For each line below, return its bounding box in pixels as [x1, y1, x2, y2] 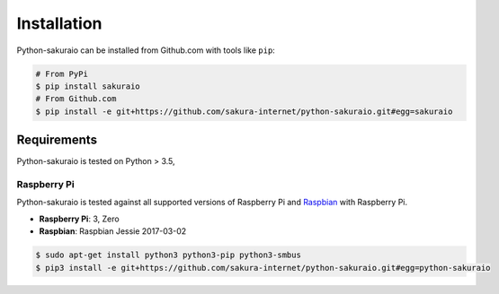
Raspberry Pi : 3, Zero [39, 213, 120, 224]
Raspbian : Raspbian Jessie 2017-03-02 [39, 226, 187, 237]
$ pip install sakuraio [35, 81, 141, 91]
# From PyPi [35, 68, 89, 79]
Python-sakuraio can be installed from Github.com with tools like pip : [16, 45, 276, 56]
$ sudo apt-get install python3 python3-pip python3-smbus [35, 250, 301, 260]
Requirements [16, 133, 98, 148]
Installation [16, 13, 102, 33]
